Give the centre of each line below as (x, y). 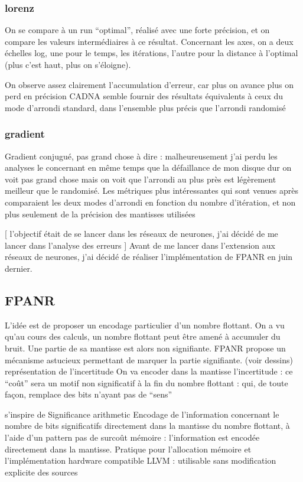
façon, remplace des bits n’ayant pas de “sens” (89, 394)
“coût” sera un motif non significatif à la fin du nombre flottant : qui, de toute (146, 382)
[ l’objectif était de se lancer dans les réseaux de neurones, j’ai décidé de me (141, 234)
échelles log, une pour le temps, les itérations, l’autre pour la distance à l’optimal (151, 53)
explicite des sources (41, 472)
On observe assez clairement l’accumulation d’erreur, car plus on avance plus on (149, 84)
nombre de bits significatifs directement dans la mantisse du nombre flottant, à (147, 426)
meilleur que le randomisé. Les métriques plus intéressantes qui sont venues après (151, 190)
